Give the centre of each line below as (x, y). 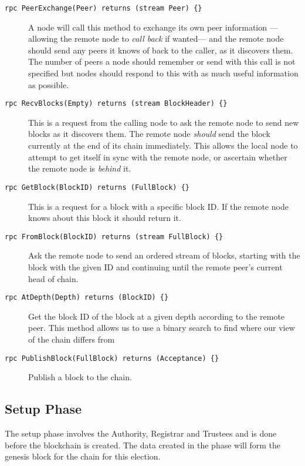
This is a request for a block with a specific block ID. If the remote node (158, 206)
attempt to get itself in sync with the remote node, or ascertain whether (158, 157)
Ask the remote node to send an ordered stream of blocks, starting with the (164, 255)
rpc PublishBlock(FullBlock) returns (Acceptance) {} (112, 358)
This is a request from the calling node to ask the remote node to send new (164, 122)
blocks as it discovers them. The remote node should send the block (149, 134)
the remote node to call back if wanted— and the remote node (172, 38)
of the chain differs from (72, 339)
